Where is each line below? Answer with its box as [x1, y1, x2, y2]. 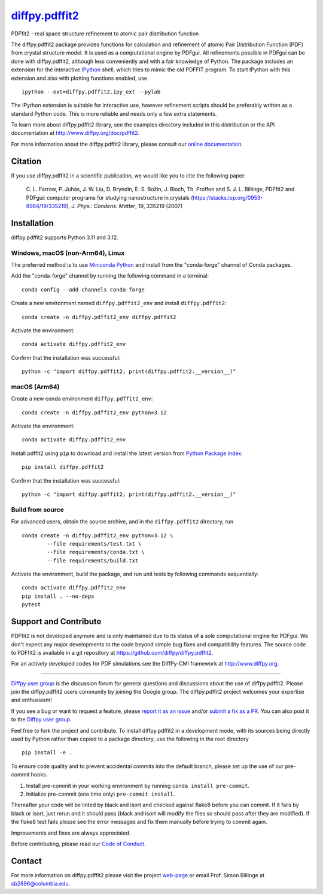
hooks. [31, 771, 48, 778]
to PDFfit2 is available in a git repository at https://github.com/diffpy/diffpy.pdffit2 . [11, 649, 214, 656]
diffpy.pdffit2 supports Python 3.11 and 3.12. [11, 234, 119, 241]
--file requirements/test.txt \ [47, 540, 142, 547]
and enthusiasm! [11, 696, 52, 704]
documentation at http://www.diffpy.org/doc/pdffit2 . [11, 130, 140, 137]
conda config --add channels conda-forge [22, 286, 145, 293]
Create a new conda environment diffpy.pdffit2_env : [11, 395, 153, 402]
